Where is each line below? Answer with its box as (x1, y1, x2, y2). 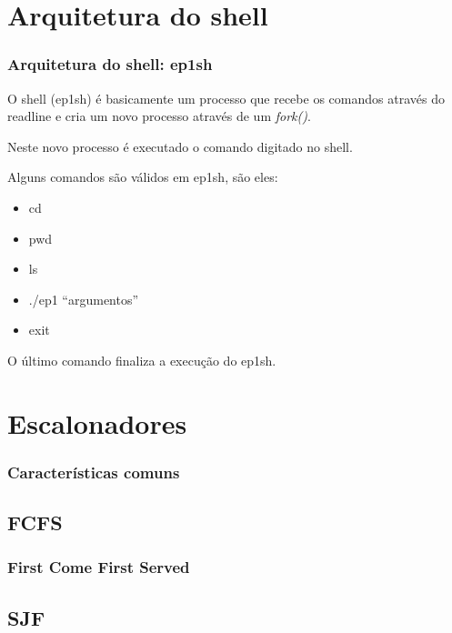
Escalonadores (7, 404, 187, 441)
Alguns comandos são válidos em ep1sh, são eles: (7, 167, 278, 186)
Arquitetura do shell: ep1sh (7, 53, 213, 75)
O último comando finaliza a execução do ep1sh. (7, 350, 276, 369)
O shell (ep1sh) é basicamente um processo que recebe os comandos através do (7, 88, 445, 107)
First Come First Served (7, 556, 190, 578)
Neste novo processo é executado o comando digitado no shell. (7, 136, 353, 156)
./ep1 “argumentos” (28, 289, 139, 308)
